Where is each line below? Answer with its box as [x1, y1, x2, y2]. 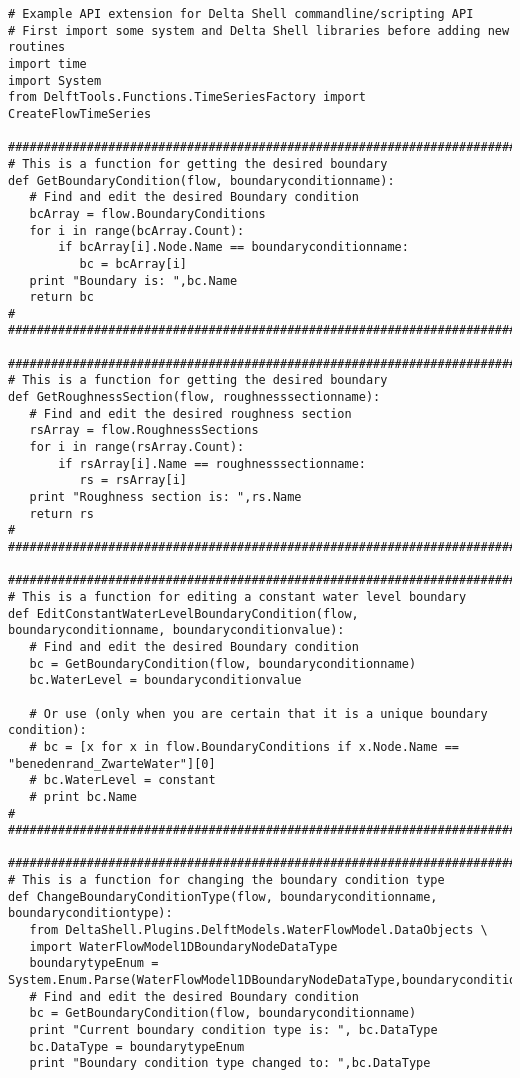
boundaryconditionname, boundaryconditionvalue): [8, 623, 345, 638]
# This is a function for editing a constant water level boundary [8, 589, 467, 604]
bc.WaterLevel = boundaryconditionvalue [29, 673, 302, 688]
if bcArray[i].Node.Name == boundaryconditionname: [58, 240, 409, 255]
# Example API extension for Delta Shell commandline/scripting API [8, 7, 474, 21]
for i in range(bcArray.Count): [29, 223, 245, 238]
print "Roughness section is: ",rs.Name [29, 490, 302, 505]
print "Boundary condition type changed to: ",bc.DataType [29, 1056, 431, 1071]
